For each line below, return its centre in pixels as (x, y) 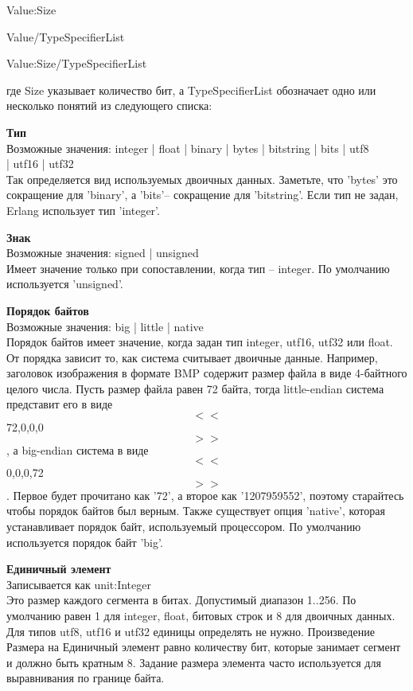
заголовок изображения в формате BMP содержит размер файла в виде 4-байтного (207, 373)
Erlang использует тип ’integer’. (83, 210)
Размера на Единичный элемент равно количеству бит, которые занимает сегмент (204, 647)
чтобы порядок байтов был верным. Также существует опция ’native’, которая (196, 511)
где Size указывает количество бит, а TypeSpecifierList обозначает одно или (191, 90)
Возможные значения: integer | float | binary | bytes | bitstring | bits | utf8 (188, 148)
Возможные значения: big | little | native (105, 326)
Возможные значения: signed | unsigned (103, 253)
